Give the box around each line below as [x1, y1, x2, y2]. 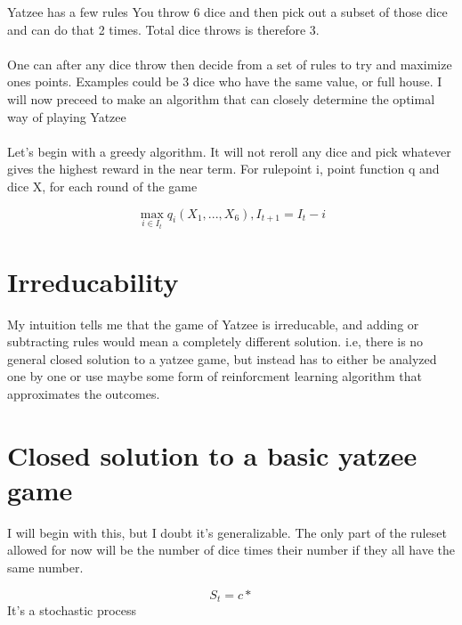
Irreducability [7, 263, 179, 299]
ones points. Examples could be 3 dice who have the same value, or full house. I [7, 72, 442, 91]
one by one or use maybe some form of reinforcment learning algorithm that [7, 367, 422, 386]
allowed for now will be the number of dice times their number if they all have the [7, 540, 456, 559]
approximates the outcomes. [7, 384, 160, 402]
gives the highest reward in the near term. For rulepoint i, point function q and [7, 159, 440, 178]
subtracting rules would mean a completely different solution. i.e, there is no [7, 332, 424, 351]
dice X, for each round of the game [7, 176, 198, 195]
